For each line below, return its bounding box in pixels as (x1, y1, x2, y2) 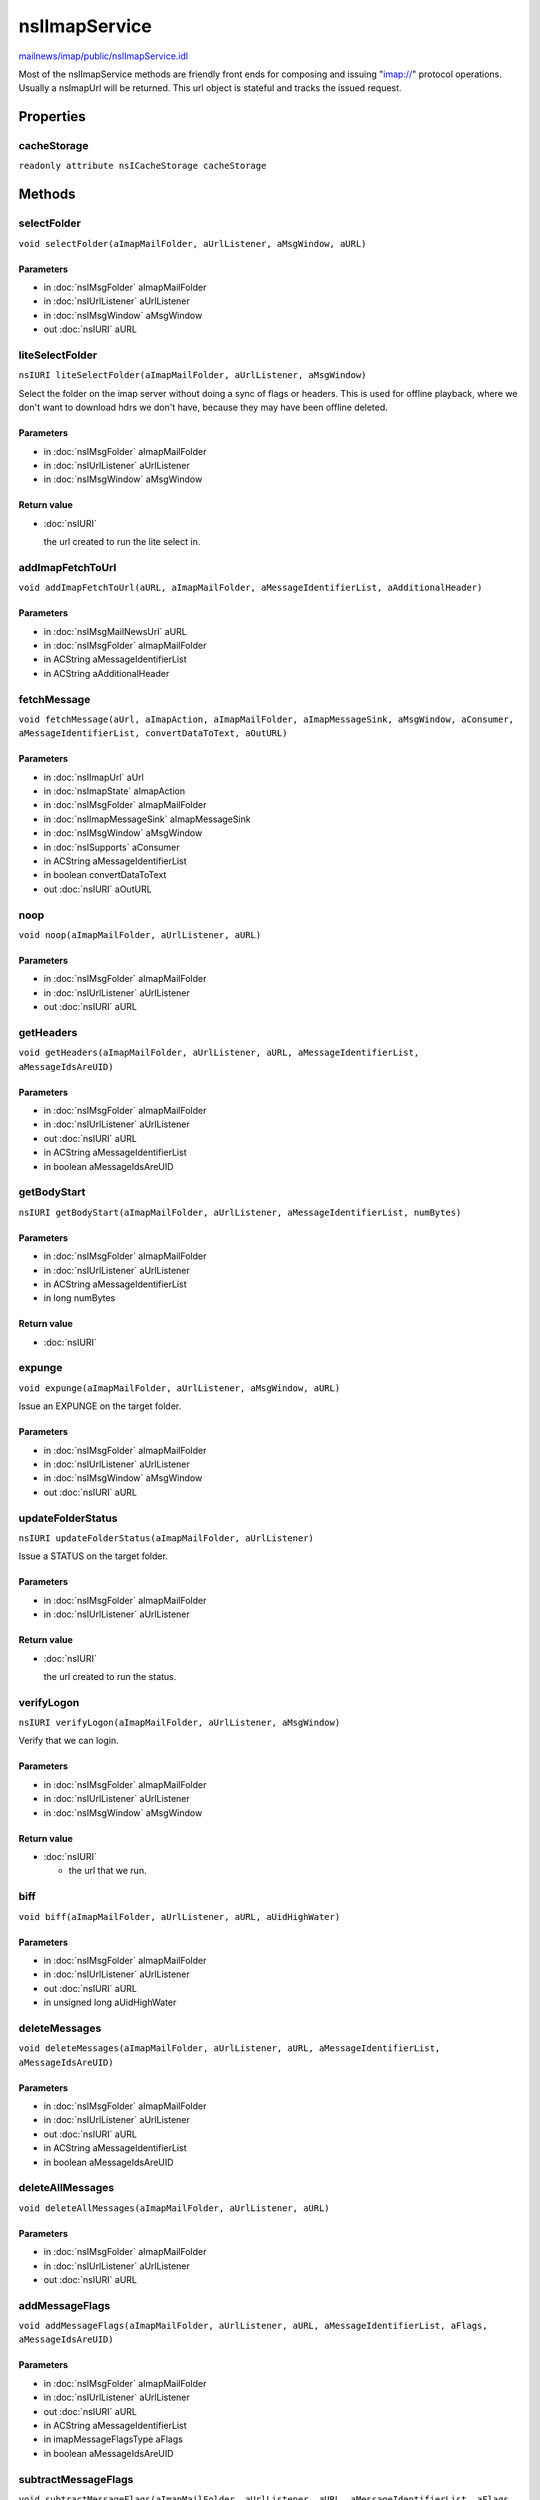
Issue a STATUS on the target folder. (18, 1550, 169, 1562)
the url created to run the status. (43, 1670, 177, 1682)
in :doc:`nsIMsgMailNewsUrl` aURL (43, 625, 187, 637)
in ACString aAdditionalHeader (43, 667, 170, 679)
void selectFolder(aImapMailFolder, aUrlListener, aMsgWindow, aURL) (18, 238, 367, 249)
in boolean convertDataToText (43, 869, 167, 881)
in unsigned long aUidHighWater (43, 1996, 177, 2009)
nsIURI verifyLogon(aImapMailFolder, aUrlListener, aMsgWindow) (18, 1717, 341, 1729)
